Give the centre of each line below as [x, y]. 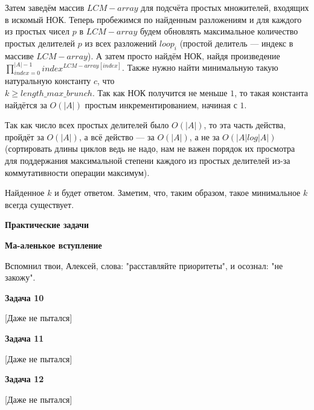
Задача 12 [24, 379]
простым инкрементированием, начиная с [161, 104]
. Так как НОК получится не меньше [160, 93]
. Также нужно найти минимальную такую [200, 67]
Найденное [25, 193]
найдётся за [26, 104]
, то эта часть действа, [245, 125]
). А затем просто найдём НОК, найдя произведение [184, 55]
